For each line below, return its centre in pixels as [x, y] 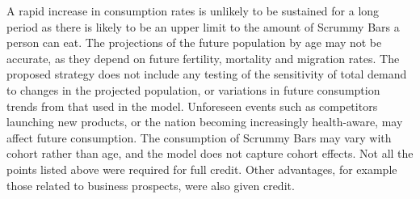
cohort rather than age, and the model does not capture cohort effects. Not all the [210, 153]
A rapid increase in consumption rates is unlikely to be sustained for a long [193, 11]
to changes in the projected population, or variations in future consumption [193, 89]
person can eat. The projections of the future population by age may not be [194, 42]
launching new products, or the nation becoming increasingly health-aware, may [205, 122]
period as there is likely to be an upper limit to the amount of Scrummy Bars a [203, 26]
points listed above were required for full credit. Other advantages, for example [202, 169]
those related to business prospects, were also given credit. [151, 185]
